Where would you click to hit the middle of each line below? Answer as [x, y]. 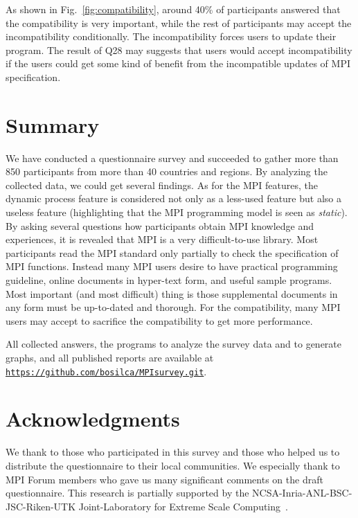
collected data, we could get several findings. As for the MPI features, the [162, 185]
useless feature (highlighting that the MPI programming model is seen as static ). [177, 212]
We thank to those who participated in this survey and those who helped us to [173, 452]
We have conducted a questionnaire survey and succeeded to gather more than [172, 158]
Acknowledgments [93, 419]
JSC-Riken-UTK [41, 506]
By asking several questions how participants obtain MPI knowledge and [160, 225]
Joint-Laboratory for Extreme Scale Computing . [183, 506]
